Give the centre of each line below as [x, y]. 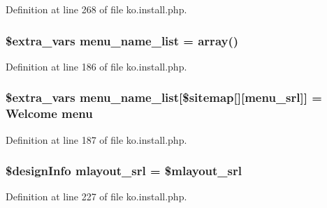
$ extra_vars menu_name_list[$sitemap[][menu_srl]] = [164, 97]
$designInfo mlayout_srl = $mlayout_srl [124, 171]
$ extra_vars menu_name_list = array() [122, 40]
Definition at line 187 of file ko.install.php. [96, 139]
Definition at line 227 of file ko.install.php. [96, 196]
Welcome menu [49, 113]
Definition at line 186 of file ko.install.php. [96, 66]
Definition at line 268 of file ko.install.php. [96, 9]
